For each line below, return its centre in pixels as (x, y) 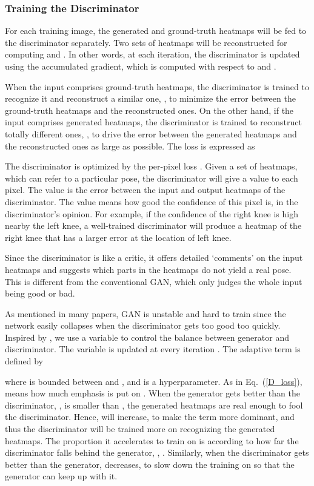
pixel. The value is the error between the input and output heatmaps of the (145, 190)
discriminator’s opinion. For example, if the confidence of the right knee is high (152, 213)
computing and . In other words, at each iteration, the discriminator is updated (152, 54)
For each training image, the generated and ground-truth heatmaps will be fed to (156, 31)
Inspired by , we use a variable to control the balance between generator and (147, 337)
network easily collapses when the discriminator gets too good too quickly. (143, 325)
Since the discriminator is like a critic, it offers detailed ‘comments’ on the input (154, 258)
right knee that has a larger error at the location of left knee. (118, 237)
